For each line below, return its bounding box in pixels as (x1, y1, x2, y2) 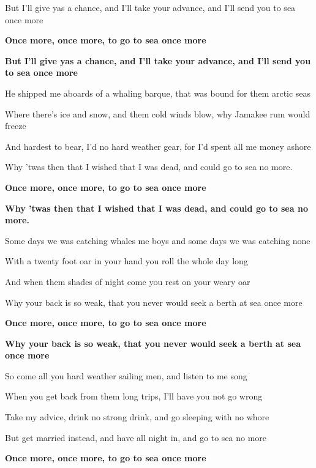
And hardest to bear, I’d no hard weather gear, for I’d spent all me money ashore (5, 139, 311, 152)
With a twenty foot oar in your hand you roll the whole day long (5, 254, 248, 267)
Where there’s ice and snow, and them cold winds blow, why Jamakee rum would (5, 107, 310, 120)
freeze (5, 119, 26, 132)
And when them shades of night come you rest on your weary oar (5, 275, 250, 288)
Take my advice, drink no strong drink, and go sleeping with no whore (5, 410, 269, 423)
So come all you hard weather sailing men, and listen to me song (5, 369, 247, 382)
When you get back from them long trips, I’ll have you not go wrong (5, 390, 263, 403)
